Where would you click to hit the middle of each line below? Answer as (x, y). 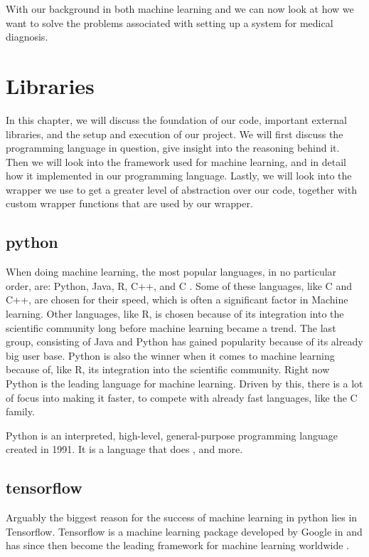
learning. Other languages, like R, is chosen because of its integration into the (175, 314)
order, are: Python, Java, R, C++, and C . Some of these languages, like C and (179, 285)
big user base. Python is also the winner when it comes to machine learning (170, 355)
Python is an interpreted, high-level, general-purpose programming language (172, 435)
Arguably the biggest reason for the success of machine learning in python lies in (182, 517)
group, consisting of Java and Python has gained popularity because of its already (184, 342)
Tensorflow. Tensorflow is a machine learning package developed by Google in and (184, 531)
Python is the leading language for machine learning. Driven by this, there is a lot (184, 384)
